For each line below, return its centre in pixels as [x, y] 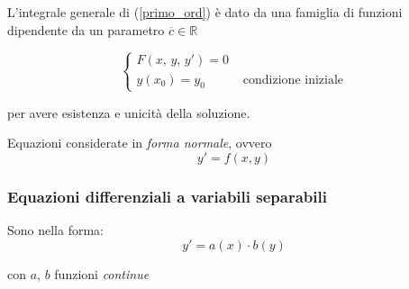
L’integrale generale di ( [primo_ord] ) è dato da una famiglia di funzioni [205, 12]
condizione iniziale [293, 80]
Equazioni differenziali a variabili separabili [167, 196]
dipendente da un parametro [86, 29]
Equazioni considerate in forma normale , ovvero [140, 143]
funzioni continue [102, 273]
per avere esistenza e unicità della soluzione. [129, 112]
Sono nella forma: [56, 229]
